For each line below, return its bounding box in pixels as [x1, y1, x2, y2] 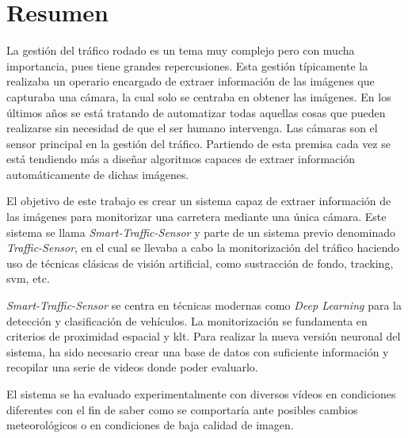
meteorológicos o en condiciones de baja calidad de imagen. [6, 417, 294, 433]
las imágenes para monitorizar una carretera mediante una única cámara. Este [6, 208, 387, 225]
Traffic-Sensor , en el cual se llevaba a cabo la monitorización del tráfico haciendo [6, 239, 400, 256]
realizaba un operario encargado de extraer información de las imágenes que [6, 73, 375, 90]
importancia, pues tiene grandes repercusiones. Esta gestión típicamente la [6, 57, 368, 74]
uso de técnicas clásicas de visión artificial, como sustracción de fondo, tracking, [6, 254, 394, 271]
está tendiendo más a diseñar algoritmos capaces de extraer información [6, 150, 355, 167]
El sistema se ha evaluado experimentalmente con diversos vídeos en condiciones [6, 386, 396, 402]
